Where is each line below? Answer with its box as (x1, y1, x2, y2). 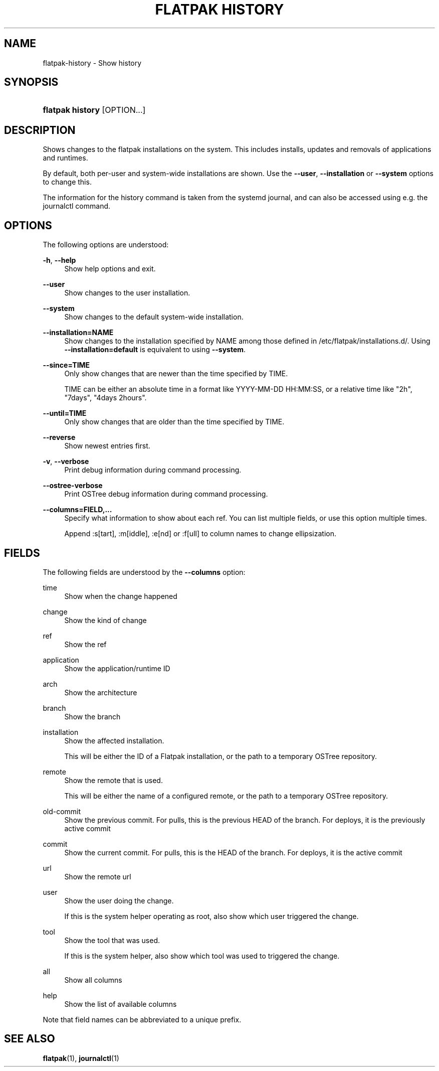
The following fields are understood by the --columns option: (43, 567, 246, 576)
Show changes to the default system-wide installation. (64, 313, 244, 322)
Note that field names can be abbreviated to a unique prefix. (43, 1015, 242, 1024)
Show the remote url (64, 872, 131, 881)
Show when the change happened (64, 591, 177, 600)
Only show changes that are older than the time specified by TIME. (64, 417, 285, 426)
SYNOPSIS (4, 76, 59, 89)
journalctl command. (43, 202, 111, 211)
